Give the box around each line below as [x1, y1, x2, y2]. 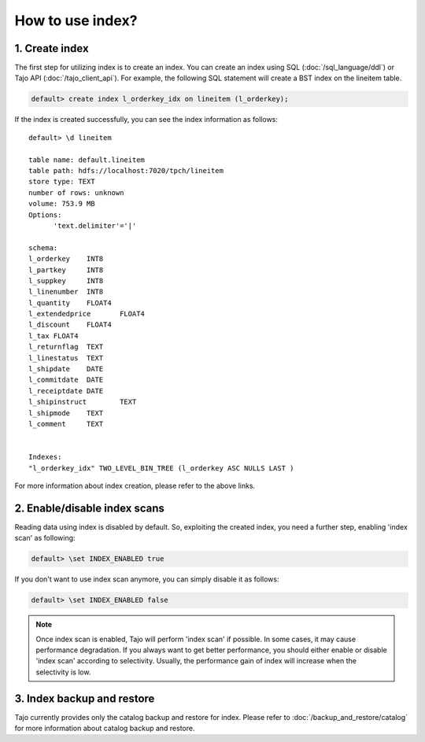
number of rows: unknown [28, 188, 124, 197]
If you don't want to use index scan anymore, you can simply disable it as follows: [14, 574, 279, 584]
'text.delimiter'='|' [53, 221, 137, 230]
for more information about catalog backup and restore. [14, 724, 195, 733]
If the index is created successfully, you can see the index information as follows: [14, 115, 279, 124]
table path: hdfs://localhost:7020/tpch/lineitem [28, 166, 224, 175]
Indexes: [28, 452, 62, 462]
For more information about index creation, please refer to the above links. [14, 481, 256, 490]
